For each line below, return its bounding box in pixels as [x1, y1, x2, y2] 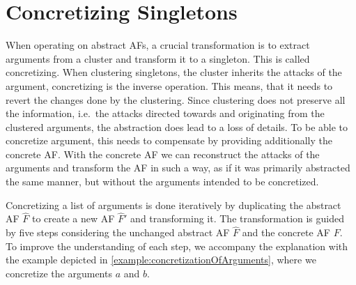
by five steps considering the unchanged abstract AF [6, 225, 230, 240]
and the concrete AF [242, 225, 330, 240]
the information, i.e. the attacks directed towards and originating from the [6, 106, 325, 121]
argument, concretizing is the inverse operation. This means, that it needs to [6, 78, 333, 93]
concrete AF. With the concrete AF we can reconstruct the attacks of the [6, 146, 320, 161]
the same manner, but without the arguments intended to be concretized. [6, 174, 319, 189]
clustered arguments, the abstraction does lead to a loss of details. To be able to [6, 119, 348, 134]
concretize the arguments [6, 266, 112, 281]
